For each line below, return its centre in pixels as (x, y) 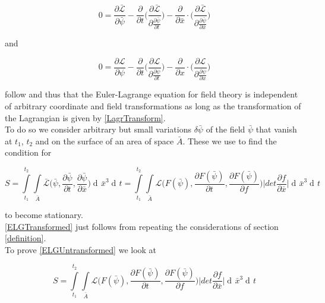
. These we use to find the (230, 141)
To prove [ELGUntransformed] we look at (81, 249)
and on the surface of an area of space (105, 141)
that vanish (276, 129)
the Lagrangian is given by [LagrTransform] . (85, 117)
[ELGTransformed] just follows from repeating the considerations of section (142, 226)
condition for (28, 152)
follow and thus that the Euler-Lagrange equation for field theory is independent (152, 94)
